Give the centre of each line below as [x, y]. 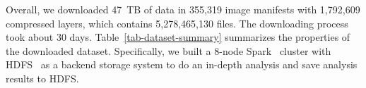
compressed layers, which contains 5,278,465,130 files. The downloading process [177, 23]
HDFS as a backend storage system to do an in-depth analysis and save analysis [182, 64]
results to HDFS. [42, 78]
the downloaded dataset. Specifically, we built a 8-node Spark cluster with [169, 50]
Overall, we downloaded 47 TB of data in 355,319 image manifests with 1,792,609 [183, 9]
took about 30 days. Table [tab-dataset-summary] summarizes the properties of [178, 37]
